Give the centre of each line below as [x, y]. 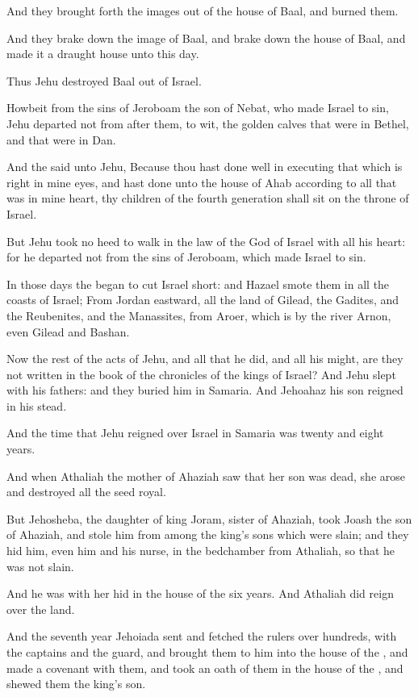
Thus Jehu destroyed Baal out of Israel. [104, 80]
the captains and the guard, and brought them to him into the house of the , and [207, 652]
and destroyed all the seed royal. [86, 492]
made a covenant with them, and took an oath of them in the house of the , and [205, 668]
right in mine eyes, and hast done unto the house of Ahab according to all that [202, 182]
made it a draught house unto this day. [103, 54]
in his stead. [37, 405]
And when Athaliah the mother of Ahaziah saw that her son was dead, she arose [206, 476]
